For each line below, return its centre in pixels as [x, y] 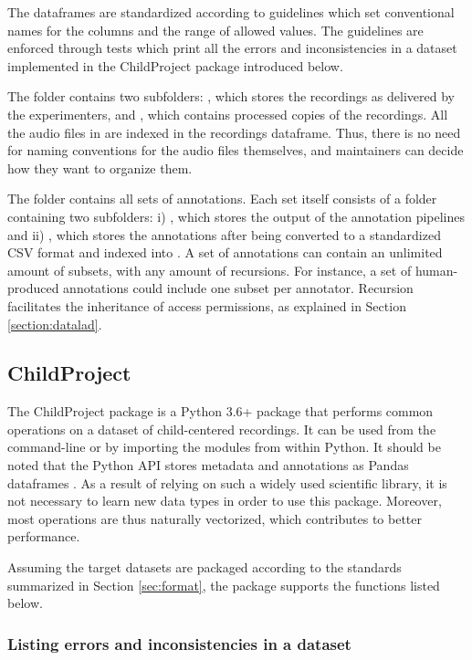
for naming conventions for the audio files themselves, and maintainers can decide [236, 150]
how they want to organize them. [100, 168]
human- [436, 270]
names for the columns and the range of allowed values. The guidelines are [215, 30]
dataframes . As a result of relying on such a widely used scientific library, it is [227, 482]
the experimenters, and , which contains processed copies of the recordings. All [228, 114]
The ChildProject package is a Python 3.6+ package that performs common [220, 411]
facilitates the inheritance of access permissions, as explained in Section [207, 305]
